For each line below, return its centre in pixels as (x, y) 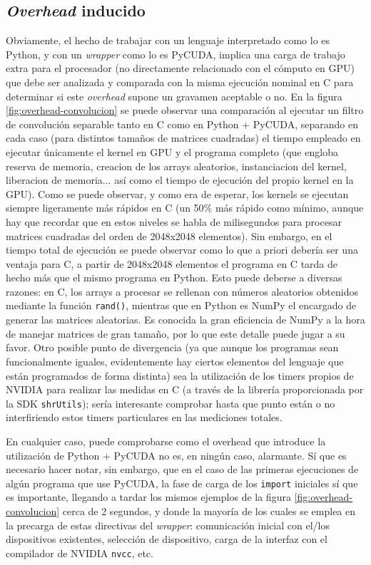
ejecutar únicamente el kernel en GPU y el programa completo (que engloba (172, 151)
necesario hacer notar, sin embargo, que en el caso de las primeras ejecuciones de (182, 469)
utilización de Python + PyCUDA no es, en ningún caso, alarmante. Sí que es (176, 455)
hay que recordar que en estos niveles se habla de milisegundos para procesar (174, 221)
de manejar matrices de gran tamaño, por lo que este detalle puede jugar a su (176, 333)
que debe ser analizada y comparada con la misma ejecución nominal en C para (180, 82)
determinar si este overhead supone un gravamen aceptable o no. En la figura (174, 96)
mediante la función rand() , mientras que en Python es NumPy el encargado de (181, 305)
